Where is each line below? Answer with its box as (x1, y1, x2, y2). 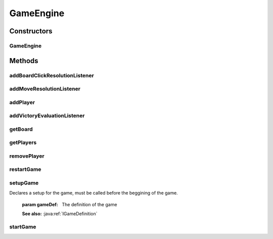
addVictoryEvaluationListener (9, 112, 85, 119)
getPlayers (9, 139, 37, 146)
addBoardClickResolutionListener (9, 72, 95, 79)
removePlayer (9, 152, 45, 159)
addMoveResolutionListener (9, 85, 81, 92)
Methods (9, 56, 38, 65)
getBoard (9, 125, 33, 132)
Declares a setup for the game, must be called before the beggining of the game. (9, 190, 178, 196)
